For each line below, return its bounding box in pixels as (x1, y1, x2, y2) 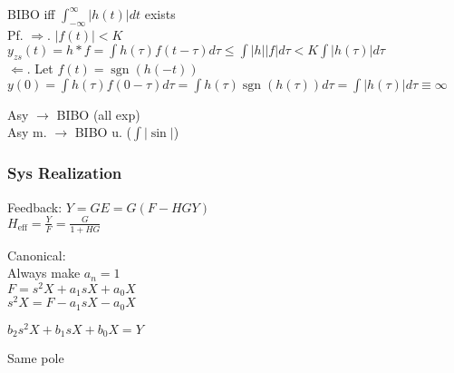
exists (144, 5, 176, 23)
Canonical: (7, 245, 66, 264)
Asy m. (7, 123, 47, 142)
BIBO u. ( (74, 123, 131, 142)
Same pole (7, 348, 64, 368)
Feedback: (7, 197, 63, 216)
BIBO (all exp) (56, 104, 140, 123)
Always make (7, 263, 81, 282)
